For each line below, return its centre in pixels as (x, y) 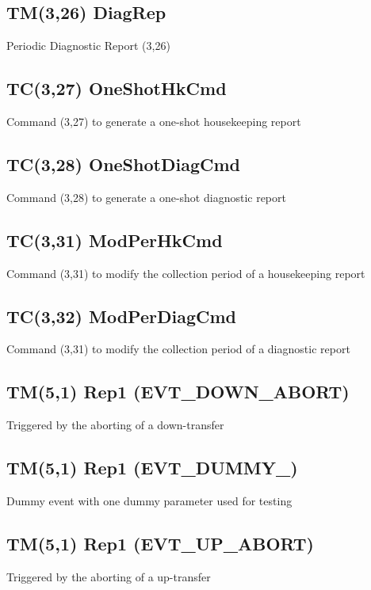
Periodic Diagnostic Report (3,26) (88, 46)
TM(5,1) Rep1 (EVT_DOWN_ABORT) (178, 392)
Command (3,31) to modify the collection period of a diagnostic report (178, 349)
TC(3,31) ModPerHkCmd (115, 240)
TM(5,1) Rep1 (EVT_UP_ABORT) (160, 543)
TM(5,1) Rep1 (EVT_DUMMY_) (152, 468)
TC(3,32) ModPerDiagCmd (121, 316)
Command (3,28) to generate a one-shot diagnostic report (146, 197)
